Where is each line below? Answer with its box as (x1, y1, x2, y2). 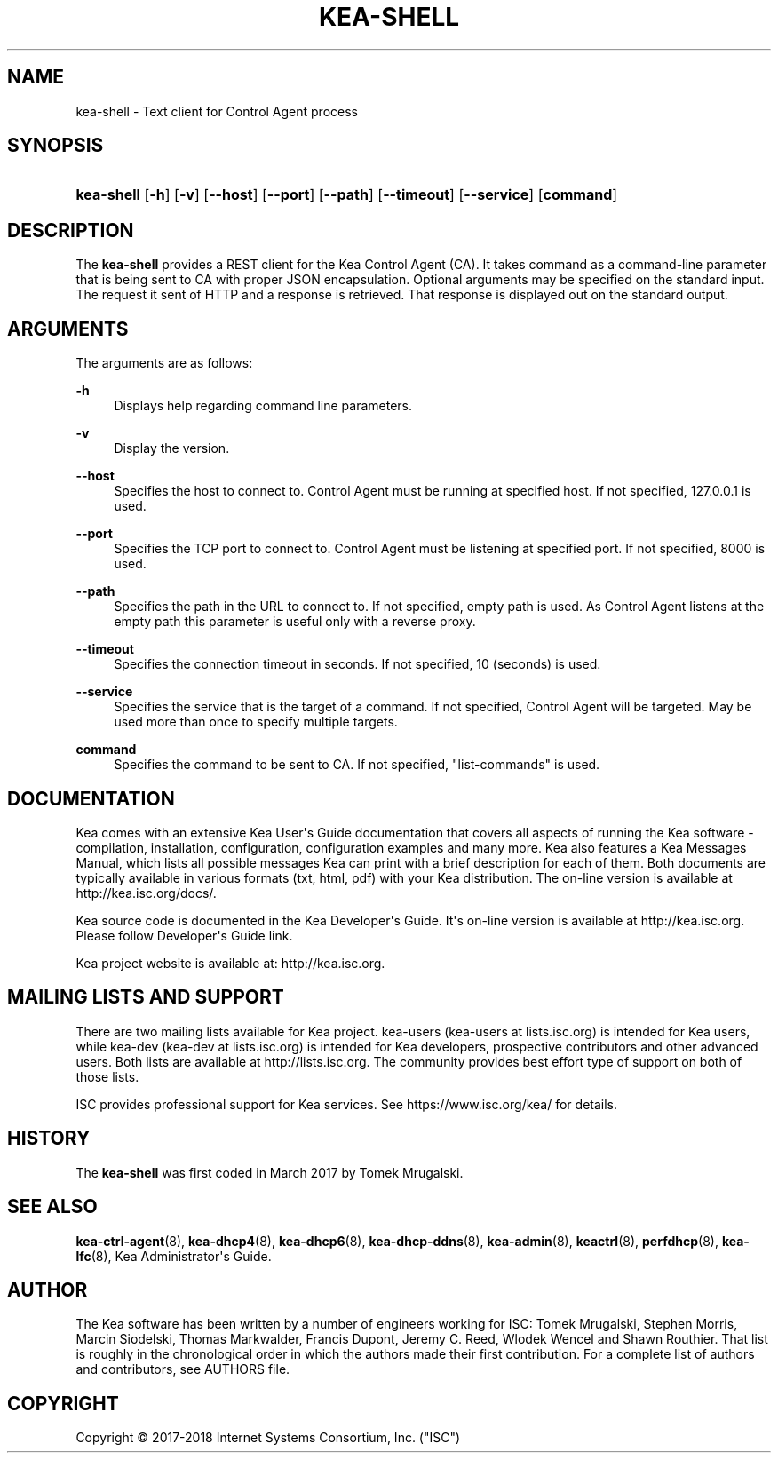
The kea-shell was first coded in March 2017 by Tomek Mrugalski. (75, 1164, 464, 1180)
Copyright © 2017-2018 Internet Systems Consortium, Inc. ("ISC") (75, 1430, 461, 1446)
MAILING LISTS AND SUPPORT (7, 986, 284, 1009)
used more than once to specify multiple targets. (114, 714, 398, 730)
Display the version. (114, 440, 230, 456)
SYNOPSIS (7, 134, 104, 157)
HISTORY (7, 1127, 91, 1150)
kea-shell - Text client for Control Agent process (75, 103, 358, 119)
